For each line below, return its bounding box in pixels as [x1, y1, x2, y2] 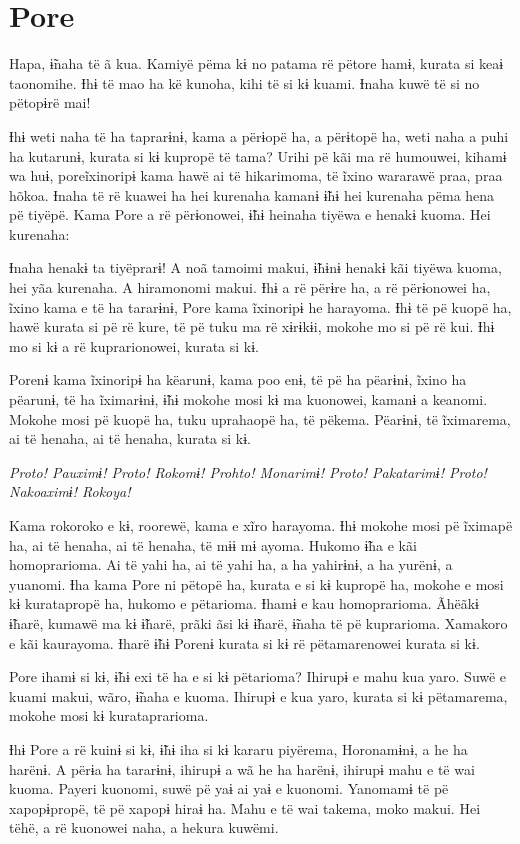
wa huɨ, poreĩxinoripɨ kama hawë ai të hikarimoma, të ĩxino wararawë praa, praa [9, 165, 503, 186]
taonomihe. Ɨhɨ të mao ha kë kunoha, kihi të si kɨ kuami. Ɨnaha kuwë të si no [9, 72, 480, 93]
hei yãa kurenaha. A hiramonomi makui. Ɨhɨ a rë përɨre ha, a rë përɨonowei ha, [9, 277, 491, 298]
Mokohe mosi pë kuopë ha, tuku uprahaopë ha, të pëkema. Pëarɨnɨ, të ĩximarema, [9, 408, 511, 429]
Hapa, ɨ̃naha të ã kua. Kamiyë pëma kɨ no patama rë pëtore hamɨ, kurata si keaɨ [9, 53, 504, 74]
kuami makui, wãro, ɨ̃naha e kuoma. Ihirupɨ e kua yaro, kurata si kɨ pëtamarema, [9, 685, 508, 706]
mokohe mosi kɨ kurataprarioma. [9, 705, 209, 726]
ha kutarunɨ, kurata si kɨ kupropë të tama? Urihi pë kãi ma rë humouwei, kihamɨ [9, 145, 507, 166]
